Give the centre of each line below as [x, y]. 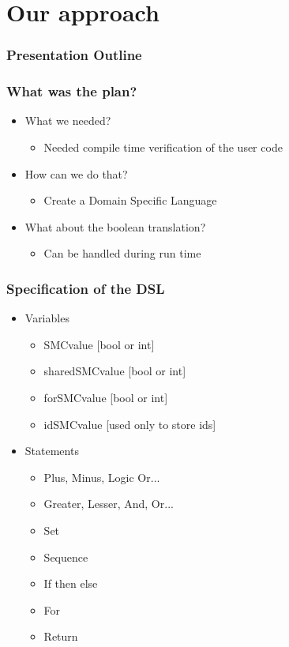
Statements [52, 451]
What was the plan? [72, 91]
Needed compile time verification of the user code [163, 147]
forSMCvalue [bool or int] [106, 397]
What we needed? [68, 120]
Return [61, 636]
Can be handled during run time [122, 253]
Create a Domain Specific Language [130, 200]
